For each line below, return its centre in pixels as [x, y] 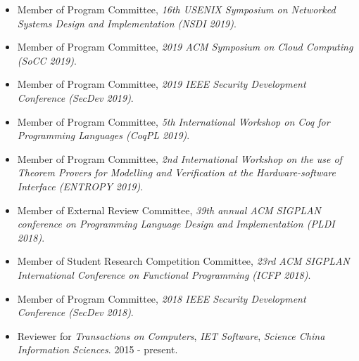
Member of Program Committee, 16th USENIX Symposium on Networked [176, 9]
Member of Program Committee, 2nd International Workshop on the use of [179, 158]
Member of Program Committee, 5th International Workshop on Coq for [174, 121]
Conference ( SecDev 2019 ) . [75, 97]
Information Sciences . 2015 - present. [97, 349]
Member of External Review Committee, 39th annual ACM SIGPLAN [169, 210]
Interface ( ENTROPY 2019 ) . [80, 186]
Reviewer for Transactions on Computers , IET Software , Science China [171, 335]
